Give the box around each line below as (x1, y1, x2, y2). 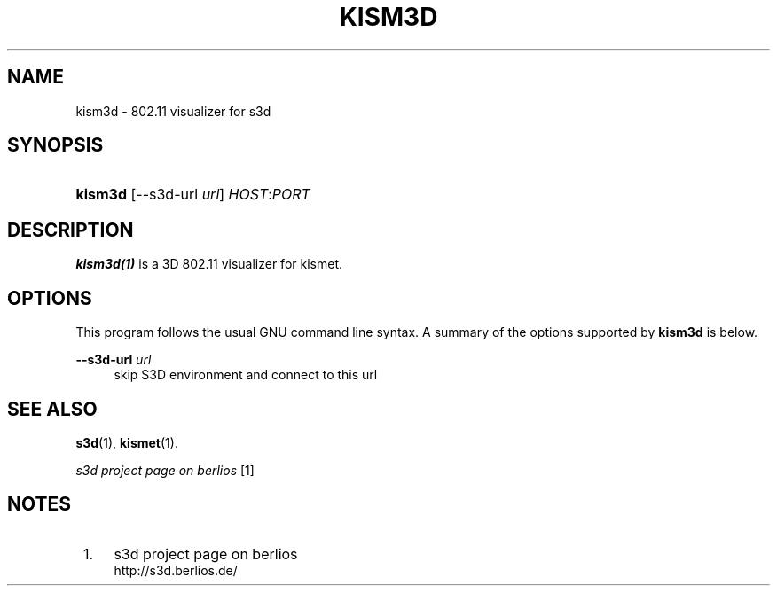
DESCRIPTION (7, 218, 134, 241)
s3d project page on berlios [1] (75, 462, 255, 478)
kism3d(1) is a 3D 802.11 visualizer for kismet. (75, 256, 342, 272)
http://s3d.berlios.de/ (114, 562, 238, 578)
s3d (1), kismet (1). (75, 434, 178, 450)
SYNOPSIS (7, 134, 104, 157)
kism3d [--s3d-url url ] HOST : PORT (75, 185, 310, 204)
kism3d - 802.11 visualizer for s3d (75, 103, 271, 119)
